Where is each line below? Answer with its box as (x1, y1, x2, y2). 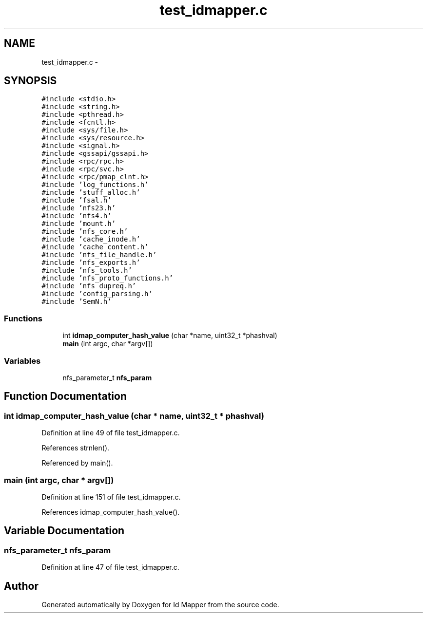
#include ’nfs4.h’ (41, 212, 112, 220)
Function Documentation (4, 390, 127, 403)
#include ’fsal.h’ (41, 196, 112, 205)
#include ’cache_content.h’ (41, 243, 149, 251)
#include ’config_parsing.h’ (41, 290, 153, 298)
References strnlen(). (41, 444, 110, 452)
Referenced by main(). (41, 459, 113, 467)
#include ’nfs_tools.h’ (41, 266, 132, 275)
